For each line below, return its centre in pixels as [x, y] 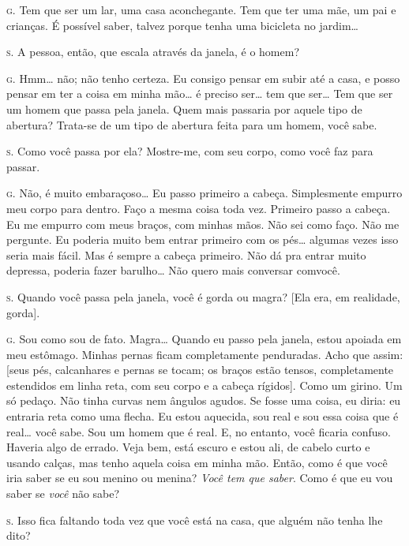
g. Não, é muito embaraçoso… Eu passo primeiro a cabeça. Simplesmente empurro [204, 193]
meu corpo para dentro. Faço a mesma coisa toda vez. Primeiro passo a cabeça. [199, 208]
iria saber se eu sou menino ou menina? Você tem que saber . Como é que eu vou [200, 478]
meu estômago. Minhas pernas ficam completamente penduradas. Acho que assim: [205, 354]
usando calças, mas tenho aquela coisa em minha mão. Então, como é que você [197, 462]
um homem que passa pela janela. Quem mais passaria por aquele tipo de [184, 108]
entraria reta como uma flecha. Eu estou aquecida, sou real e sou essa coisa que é [203, 416]
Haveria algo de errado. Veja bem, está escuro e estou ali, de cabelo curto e [188, 447]
